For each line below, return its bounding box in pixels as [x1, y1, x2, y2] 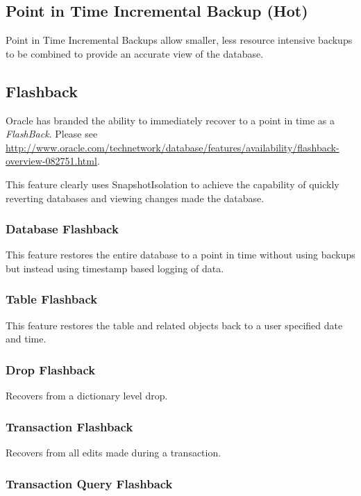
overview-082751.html [6, 154, 97, 168]
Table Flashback [6, 290, 98, 308]
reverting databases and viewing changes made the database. [6, 190, 265, 205]
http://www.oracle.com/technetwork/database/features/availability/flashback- [6, 140, 339, 154]
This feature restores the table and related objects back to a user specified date [6, 317, 343, 332]
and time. [6, 331, 47, 346]
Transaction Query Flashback [6, 474, 173, 492]
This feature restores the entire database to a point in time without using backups [6, 247, 355, 262]
